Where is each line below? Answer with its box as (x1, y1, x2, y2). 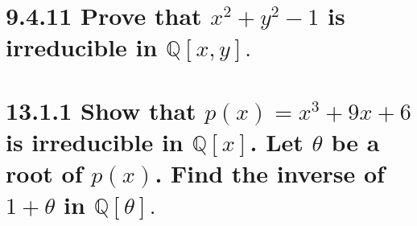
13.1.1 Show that (6, 93, 196, 126)
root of (6, 157, 83, 190)
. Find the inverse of (155, 157, 385, 190)
